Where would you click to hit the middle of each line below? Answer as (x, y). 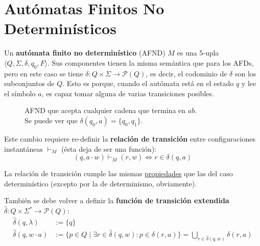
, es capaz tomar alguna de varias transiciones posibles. (128, 93)
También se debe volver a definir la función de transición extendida (117, 200)
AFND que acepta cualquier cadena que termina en (105, 110)
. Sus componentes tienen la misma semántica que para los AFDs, (151, 62)
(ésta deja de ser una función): (109, 148)
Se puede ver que (51, 120)
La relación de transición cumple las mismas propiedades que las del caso (119, 173)
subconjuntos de (29, 83)
